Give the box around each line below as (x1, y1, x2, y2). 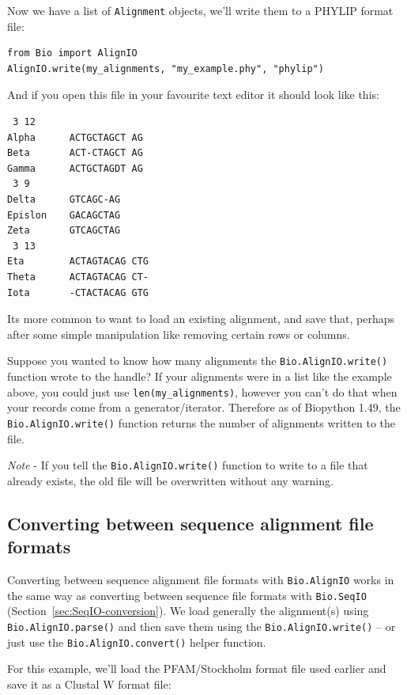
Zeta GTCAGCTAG (7, 225, 121, 237)
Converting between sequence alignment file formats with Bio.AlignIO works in (7, 571, 394, 587)
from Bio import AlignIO (7, 47, 138, 59)
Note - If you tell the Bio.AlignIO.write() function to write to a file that (7, 457, 368, 473)
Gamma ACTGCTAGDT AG (7, 162, 143, 174)
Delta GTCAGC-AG (7, 194, 121, 205)
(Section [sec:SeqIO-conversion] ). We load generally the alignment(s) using (7, 602, 369, 619)
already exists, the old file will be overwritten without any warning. (7, 472, 334, 488)
